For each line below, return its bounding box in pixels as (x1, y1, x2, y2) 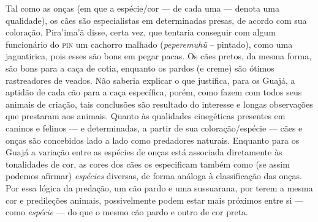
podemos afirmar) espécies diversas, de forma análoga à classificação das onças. (6, 169, 302, 182)
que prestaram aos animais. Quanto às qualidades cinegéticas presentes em (6, 109, 286, 122)
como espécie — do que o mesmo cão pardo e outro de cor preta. (6, 205, 248, 218)
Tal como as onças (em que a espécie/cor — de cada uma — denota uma (6, 2, 280, 14)
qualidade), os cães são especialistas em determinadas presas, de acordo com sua (6, 13, 307, 26)
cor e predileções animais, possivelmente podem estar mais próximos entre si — (6, 193, 304, 206)
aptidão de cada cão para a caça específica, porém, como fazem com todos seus (6, 86, 302, 98)
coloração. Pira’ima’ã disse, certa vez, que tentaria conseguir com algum (6, 26, 276, 39)
